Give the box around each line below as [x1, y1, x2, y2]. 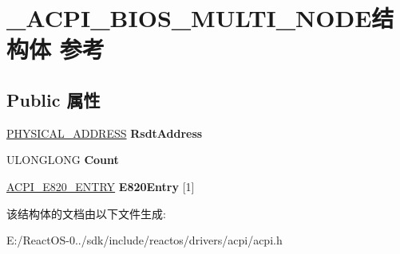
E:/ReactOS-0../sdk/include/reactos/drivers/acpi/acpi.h [6, 232, 283, 248]
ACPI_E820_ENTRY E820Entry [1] [6, 178, 195, 194]
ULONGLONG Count [6, 151, 119, 168]
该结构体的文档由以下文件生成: [6, 205, 166, 221]
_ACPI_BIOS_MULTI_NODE [6, 2, 372, 34]
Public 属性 [6, 87, 101, 111]
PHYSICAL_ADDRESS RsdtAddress [6, 124, 203, 141]
